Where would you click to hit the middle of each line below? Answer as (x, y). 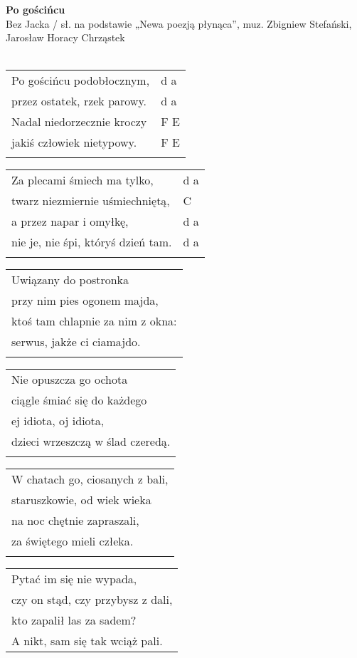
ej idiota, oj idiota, (58, 421)
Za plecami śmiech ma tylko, (82, 180)
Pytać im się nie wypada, (74, 579)
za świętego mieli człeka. (73, 541)
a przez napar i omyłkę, (70, 221)
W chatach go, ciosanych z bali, (90, 479)
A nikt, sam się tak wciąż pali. (87, 641)
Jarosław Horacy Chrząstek (65, 37)
